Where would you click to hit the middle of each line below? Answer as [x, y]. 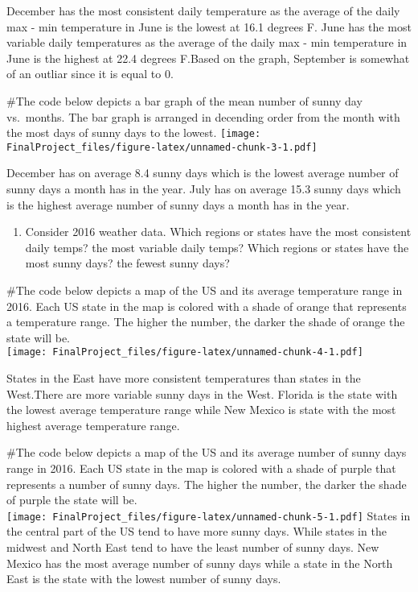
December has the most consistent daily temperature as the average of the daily [203, 10]
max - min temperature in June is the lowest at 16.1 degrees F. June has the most [209, 26]
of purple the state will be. [72, 500]
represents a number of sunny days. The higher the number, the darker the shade [207, 484]
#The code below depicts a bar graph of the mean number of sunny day [184, 100]
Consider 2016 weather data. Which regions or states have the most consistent [218, 232]
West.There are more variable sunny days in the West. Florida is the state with [202, 393]
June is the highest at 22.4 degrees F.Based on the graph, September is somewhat [208, 58]
